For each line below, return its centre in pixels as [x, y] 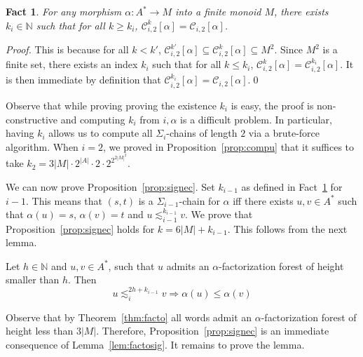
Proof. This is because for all [67, 49]
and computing [93, 119]
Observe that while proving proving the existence [111, 105]
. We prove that [219, 214]
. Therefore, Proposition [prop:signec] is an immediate [213, 331]
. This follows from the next [287, 228]
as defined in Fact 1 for [292, 186]
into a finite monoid [218, 11]
